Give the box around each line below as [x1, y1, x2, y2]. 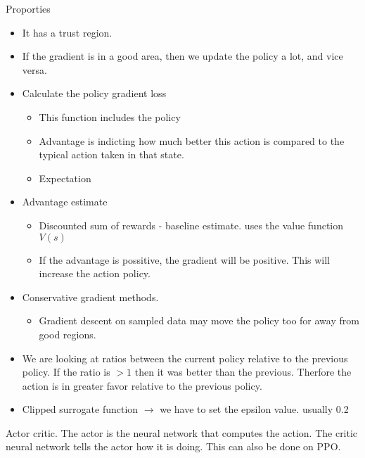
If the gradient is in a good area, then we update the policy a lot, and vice [22, 49, 343, 63]
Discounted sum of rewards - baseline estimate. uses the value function [39, 217, 344, 232]
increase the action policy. [39, 266, 151, 281]
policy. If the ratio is [22, 364, 110, 379]
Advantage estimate [22, 194, 108, 209]
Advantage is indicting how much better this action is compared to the [39, 133, 345, 148]
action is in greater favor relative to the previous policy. [22, 378, 262, 393]
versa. [22, 62, 47, 77]
